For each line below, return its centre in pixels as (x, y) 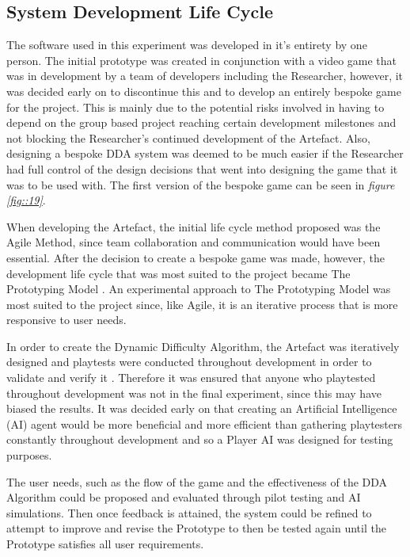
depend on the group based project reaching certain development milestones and (201, 122)
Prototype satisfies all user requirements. (105, 544)
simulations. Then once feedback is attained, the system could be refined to (189, 512)
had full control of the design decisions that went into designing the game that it (202, 168)
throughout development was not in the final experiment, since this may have (194, 393)
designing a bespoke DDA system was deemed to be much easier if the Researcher (205, 153)
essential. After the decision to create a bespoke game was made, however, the (196, 257)
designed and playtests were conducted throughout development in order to (189, 362)
